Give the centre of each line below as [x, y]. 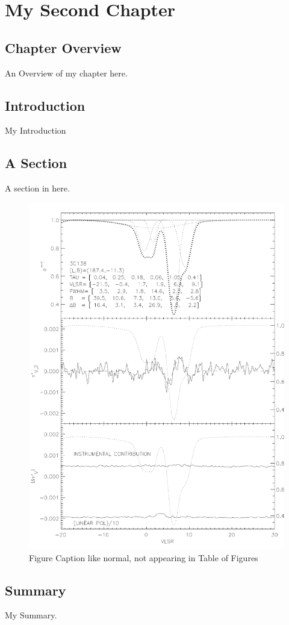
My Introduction [36, 130]
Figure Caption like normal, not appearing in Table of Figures [144, 557]
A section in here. [37, 188]
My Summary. [31, 615]
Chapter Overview [63, 47]
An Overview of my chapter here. [66, 73]
